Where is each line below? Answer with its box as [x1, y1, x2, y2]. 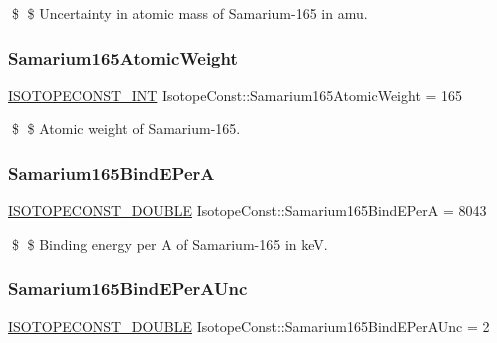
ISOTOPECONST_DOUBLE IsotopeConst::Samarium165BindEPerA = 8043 [8, 200, 487, 221]
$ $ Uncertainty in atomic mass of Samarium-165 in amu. [11, 3, 368, 23]
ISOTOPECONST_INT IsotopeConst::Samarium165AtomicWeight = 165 [8, 84, 463, 105]
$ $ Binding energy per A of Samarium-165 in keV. [11, 233, 328, 254]
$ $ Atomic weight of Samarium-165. [11, 118, 241, 139]
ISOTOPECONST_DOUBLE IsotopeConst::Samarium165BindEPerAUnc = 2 [8, 315, 490, 336]
